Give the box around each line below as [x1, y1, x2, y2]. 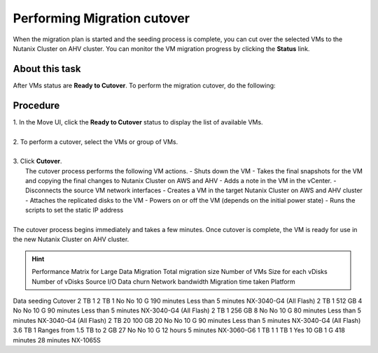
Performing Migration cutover [13, 10, 190, 26]
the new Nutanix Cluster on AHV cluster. [13, 235, 129, 244]
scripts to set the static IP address [25, 206, 124, 215]
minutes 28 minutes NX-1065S [13, 336, 101, 344]
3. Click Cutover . [13, 157, 62, 166]
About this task [13, 63, 81, 75]
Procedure [13, 99, 60, 111]
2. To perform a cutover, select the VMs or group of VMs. [13, 137, 178, 146]
